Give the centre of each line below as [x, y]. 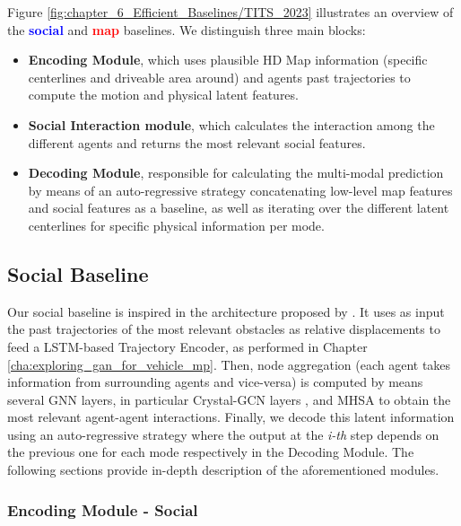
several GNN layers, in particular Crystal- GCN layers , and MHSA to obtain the [229, 399]
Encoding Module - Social [103, 509]
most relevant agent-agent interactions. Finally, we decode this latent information [231, 417]
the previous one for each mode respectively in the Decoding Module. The [211, 452]
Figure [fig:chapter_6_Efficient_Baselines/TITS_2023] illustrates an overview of [230, 12]
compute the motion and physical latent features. [163, 95]
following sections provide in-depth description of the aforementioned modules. [223, 470]
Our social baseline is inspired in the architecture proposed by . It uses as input [226, 311]
